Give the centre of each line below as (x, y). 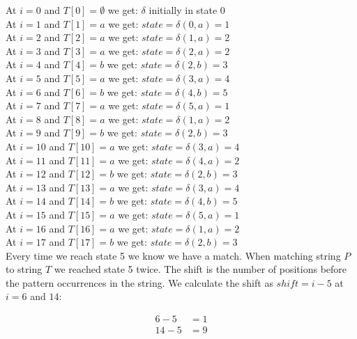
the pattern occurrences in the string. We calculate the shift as (139, 282)
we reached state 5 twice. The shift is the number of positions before (200, 269)
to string (24, 269)
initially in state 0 (187, 10)
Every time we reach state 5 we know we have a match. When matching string (173, 255)
